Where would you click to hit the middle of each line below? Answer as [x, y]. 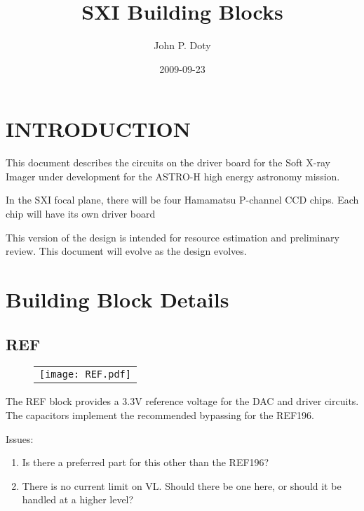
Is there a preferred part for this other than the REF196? [146, 462]
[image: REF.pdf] [85, 374]
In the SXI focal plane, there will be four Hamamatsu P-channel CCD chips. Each [182, 200]
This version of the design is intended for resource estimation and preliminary [173, 237]
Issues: [20, 438]
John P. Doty [182, 45]
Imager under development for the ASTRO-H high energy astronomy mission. [173, 176]
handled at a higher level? [78, 499]
